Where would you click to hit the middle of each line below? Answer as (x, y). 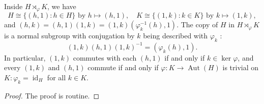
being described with (175, 36)
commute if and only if (123, 67)
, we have (62, 6)
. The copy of (197, 24)
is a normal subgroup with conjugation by (69, 36)
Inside (13, 6)
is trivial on (241, 67)
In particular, (25, 57)
